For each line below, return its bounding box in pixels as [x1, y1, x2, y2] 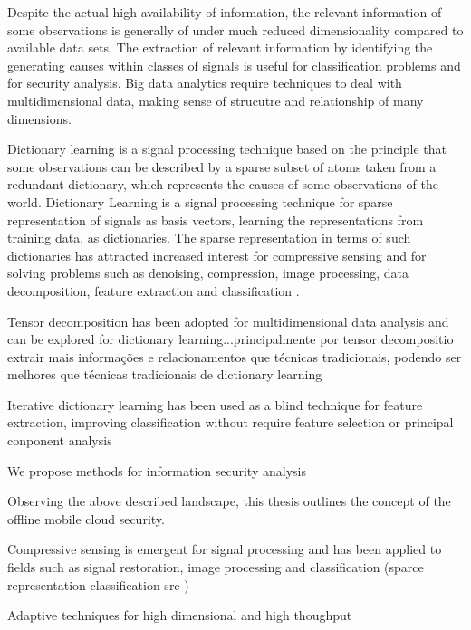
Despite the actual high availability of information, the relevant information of [7, 3, 442, 21]
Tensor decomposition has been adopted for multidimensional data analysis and [7, 311, 449, 330]
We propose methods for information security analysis [7, 461, 306, 480]
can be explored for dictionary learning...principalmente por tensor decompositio [7, 329, 454, 348]
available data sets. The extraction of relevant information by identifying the [7, 38, 433, 57]
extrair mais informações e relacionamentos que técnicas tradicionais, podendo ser [7, 347, 462, 366]
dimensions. [7, 109, 72, 128]
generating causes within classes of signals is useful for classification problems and [7, 55, 461, 74]
